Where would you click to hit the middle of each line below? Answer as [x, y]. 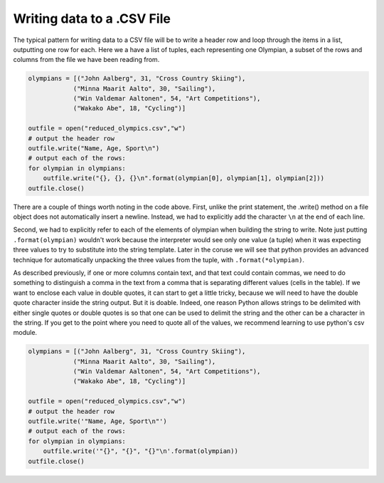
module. [25, 333]
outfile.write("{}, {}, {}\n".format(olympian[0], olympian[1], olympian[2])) [184, 178]
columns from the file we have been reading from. [86, 60]
